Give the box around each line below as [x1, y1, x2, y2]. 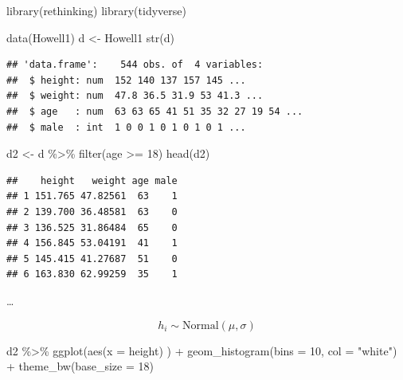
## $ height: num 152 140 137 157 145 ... [6, 74, 246, 86]
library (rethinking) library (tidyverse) [6, 2, 186, 18]
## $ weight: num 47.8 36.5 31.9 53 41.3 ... [6, 90, 264, 102]
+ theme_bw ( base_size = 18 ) [6, 358, 154, 374]
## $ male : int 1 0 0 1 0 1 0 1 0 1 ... [6, 121, 246, 133]
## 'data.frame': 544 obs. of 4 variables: [6, 59, 264, 71]
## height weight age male [6, 174, 178, 186]
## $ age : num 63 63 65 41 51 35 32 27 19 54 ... [6, 105, 303, 117]
